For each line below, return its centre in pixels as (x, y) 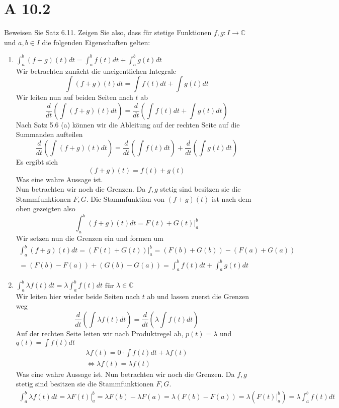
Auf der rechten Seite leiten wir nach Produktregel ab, (100, 333)
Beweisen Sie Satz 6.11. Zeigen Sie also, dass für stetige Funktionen (108, 32)
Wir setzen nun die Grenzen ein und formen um (90, 238)
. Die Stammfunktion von (125, 198)
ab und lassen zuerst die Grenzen (198, 296)
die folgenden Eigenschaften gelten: (96, 42)
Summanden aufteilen (49, 134)
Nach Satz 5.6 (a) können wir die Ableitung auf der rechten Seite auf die (128, 124)
